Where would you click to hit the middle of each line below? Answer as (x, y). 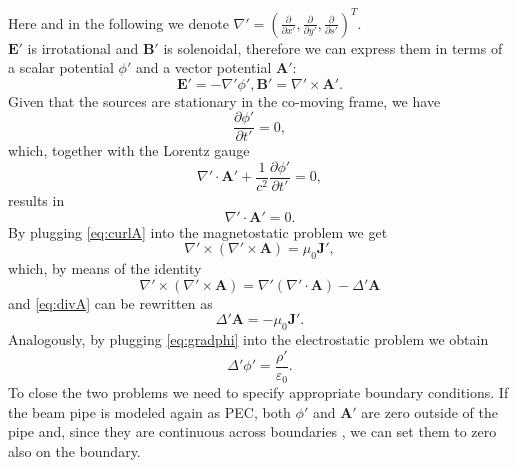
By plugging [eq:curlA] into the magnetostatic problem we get (198, 231)
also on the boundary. (74, 450)
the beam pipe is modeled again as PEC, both (149, 411)
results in (36, 200)
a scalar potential (61, 67)
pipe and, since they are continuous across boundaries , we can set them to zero (252, 431)
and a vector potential (203, 67)
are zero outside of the (430, 411)
